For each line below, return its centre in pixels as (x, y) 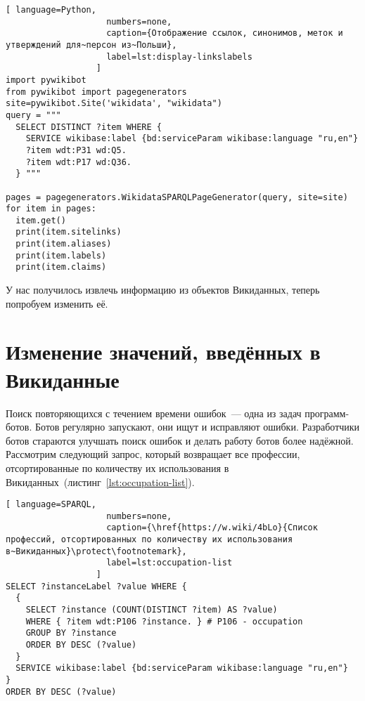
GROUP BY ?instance (71, 633)
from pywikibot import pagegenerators (96, 92)
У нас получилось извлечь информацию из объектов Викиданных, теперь (163, 290)
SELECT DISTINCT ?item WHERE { (89, 127)
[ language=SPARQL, (51, 505)
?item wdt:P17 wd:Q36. (78, 162)
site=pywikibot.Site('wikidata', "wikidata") (114, 104)
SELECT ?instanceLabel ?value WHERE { (96, 586)
